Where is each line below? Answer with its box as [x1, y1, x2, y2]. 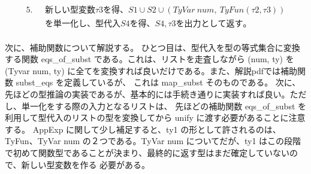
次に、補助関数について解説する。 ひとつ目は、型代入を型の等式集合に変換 [5, 41, 300, 53]
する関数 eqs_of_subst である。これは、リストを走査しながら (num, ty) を [5, 53, 294, 65]
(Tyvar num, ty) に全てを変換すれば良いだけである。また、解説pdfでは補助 [5, 64, 298, 77]
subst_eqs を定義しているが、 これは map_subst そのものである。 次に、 [16, 76, 301, 88]
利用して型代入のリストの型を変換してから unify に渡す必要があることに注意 [5, 111, 306, 124]
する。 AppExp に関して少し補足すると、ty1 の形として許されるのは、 [5, 123, 281, 135]
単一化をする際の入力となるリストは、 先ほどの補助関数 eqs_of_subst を [21, 99, 307, 112]
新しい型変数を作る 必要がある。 [21, 158, 150, 170]
